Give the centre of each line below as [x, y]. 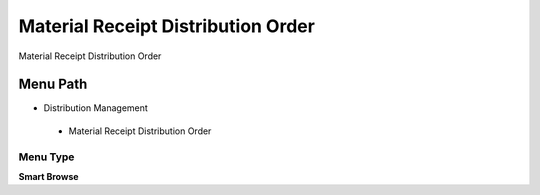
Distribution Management [96, 108]
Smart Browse [48, 176]
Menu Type [46, 157]
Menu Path [53, 84]
